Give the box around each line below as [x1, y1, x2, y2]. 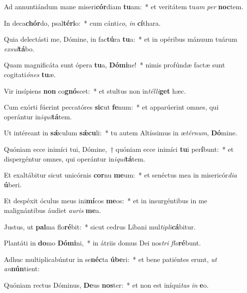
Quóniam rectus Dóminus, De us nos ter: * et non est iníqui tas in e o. [4, 279, 209, 290]
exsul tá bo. [4, 43, 34, 53]
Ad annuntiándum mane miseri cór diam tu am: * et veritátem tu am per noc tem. [4, 1, 244, 11]
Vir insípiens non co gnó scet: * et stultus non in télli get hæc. [4, 85, 186, 96]
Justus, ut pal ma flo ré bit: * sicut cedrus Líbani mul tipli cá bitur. [4, 221, 196, 231]
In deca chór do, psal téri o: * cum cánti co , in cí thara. [4, 17, 161, 28]
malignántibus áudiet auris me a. [4, 205, 101, 215]
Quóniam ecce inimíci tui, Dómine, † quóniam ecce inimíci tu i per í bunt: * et [4, 144, 234, 154]
